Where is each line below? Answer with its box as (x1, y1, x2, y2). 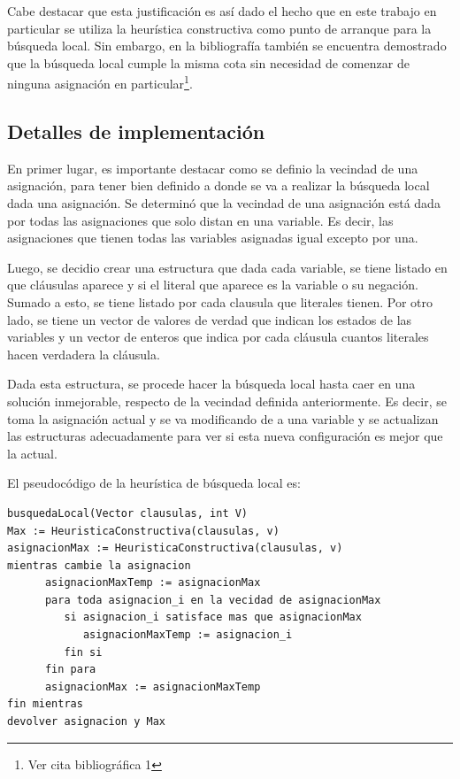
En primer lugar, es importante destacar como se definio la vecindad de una (7, 158, 418, 177)
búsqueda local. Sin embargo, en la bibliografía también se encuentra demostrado (7, 36, 447, 55)
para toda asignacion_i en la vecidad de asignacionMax (44, 593, 381, 606)
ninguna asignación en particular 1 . (7, 72, 193, 93)
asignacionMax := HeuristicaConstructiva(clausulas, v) (7, 542, 343, 555)
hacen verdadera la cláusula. (7, 344, 160, 363)
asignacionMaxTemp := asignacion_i (82, 629, 293, 642)
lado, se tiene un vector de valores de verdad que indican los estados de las (7, 310, 412, 328)
